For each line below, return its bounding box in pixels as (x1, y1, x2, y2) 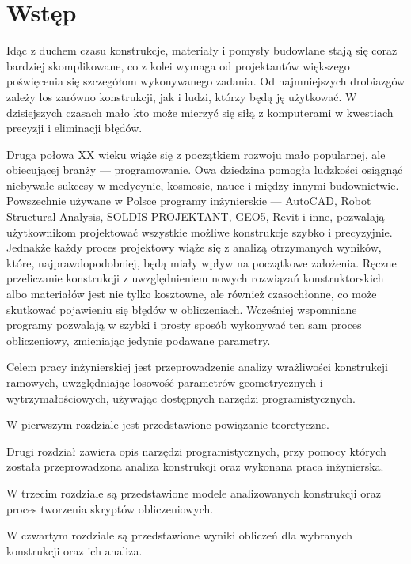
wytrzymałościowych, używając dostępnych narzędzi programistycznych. (6, 389, 356, 406)
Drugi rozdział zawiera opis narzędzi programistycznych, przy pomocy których (6, 442, 386, 459)
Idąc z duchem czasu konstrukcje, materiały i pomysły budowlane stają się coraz (6, 42, 398, 59)
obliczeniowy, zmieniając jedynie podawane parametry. (6, 331, 271, 348)
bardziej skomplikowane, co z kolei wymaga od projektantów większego (6, 57, 350, 74)
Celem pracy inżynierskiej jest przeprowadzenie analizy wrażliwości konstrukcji (6, 358, 388, 375)
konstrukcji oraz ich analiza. (6, 542, 143, 558)
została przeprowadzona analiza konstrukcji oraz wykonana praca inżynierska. (6, 458, 384, 475)
